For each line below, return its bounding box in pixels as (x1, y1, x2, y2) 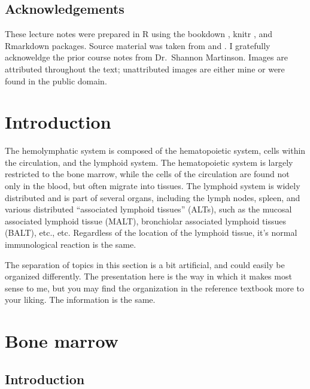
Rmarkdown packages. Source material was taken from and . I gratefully (5, 39, 271, 51)
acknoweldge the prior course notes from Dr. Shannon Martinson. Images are (5, 51, 288, 63)
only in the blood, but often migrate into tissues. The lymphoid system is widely (5, 180, 300, 192)
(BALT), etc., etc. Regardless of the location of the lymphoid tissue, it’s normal (5, 226, 297, 239)
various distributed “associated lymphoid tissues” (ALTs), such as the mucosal (5, 203, 292, 215)
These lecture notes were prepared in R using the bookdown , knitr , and (5, 28, 273, 40)
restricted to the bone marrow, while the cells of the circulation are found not (5, 168, 290, 180)
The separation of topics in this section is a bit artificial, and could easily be (5, 258, 285, 271)
